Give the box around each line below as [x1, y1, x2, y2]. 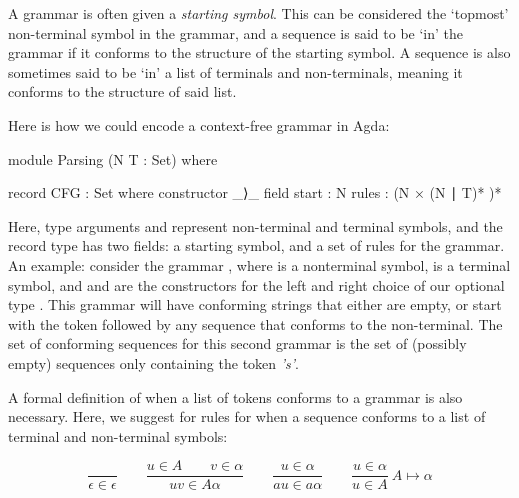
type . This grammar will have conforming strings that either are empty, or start [8, 294, 502, 315]
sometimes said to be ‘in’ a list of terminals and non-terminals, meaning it [8, 61, 463, 82]
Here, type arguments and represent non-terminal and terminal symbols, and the [8, 215, 503, 236]
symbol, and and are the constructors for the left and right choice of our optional [8, 274, 505, 295]
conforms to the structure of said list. [8, 81, 237, 102]
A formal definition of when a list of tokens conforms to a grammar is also [8, 386, 463, 407]
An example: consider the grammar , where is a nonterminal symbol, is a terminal [8, 254, 511, 275]
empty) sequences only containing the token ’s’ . [8, 352, 299, 373]
